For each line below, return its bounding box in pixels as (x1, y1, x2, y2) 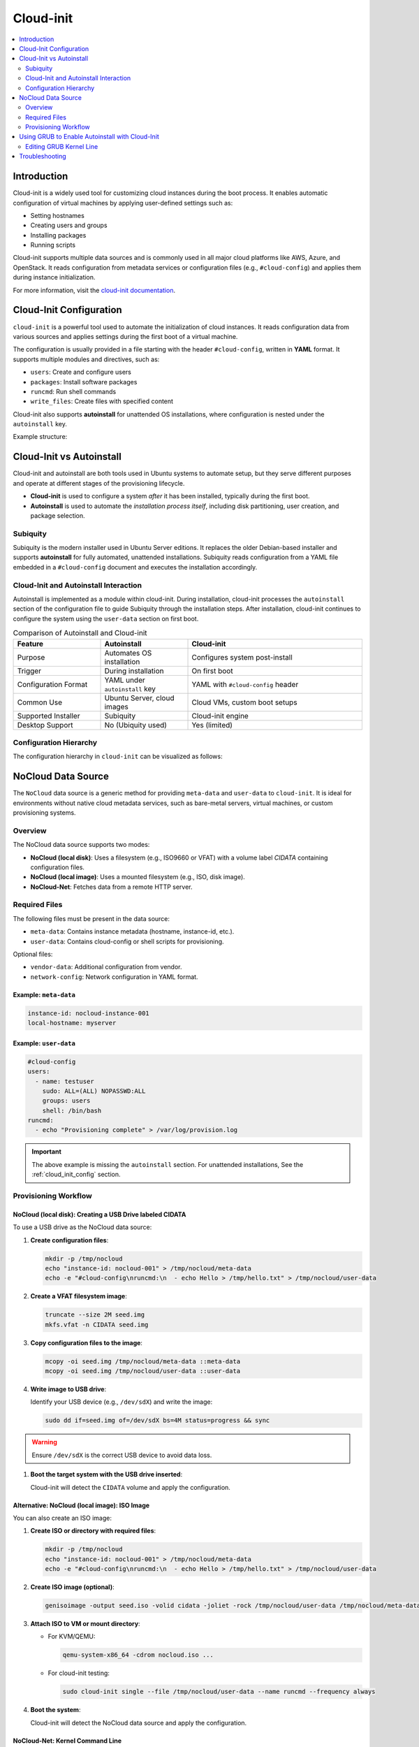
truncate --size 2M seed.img (45, 1311, 145, 1319)
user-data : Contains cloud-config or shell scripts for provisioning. (30, 937, 224, 945)
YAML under (104, 675, 146, 685)
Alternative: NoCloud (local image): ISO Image (13, 1501, 150, 1509)
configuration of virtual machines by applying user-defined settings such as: (13, 198, 233, 207)
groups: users (42, 1097, 91, 1105)
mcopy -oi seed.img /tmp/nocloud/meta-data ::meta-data (45, 1357, 241, 1365)
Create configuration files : (30, 1235, 109, 1244)
